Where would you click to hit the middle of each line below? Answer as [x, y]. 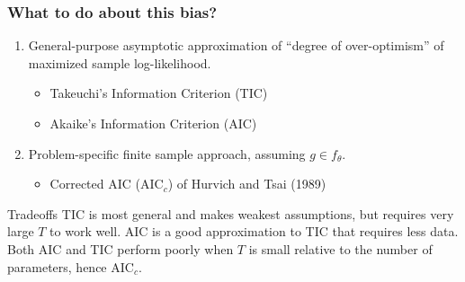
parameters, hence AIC [71, 266]
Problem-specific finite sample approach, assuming [167, 153]
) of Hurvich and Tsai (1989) [247, 184]
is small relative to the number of [340, 248]
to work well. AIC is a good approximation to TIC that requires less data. [254, 231]
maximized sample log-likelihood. [120, 62]
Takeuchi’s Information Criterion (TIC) [159, 93]
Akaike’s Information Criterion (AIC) [153, 123]
